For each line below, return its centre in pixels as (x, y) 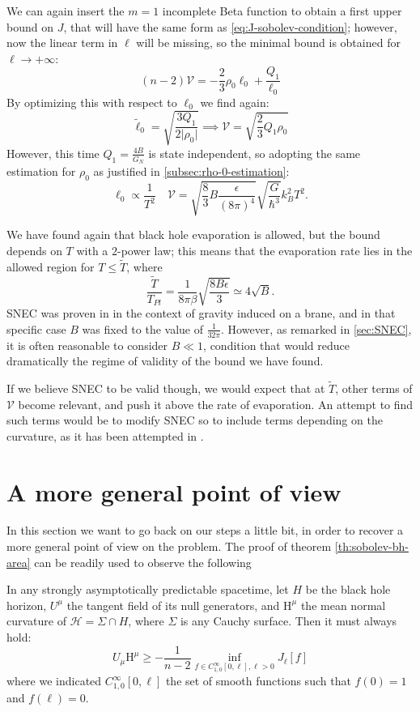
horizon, (27, 605)
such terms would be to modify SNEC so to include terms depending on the (195, 420)
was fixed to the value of (142, 328)
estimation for (41, 171)
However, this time (53, 153)
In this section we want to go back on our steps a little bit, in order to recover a (205, 530)
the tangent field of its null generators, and (173, 605)
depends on (34, 250)
